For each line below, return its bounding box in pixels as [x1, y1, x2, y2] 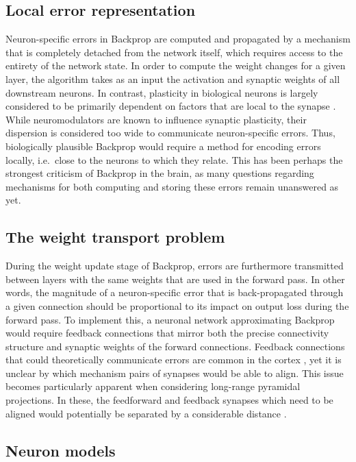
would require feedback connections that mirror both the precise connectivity [5, 326, 329, 340]
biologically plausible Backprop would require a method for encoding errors [5, 138, 321, 153]
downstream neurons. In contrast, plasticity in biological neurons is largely [5, 85, 318, 99]
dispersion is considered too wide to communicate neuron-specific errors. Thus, [5, 125, 335, 140]
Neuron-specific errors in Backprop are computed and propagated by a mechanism [5, 32, 351, 46]
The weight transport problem [5, 226, 225, 247]
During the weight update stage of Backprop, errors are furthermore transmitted [5, 258, 344, 273]
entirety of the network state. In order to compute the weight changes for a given [5, 58, 346, 73]
